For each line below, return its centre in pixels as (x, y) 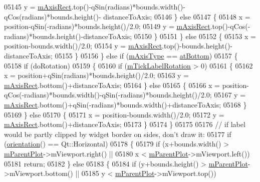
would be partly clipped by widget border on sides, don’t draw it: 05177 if (118, 134)
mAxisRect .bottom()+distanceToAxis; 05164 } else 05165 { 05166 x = (112, 85)
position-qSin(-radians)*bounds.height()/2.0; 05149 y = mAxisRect (107, 26)
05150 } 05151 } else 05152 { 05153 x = (195, 36)
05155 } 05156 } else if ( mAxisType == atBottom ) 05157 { (146, 55)
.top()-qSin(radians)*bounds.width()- (128, 6)
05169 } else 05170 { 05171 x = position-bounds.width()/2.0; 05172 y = (114, 114)
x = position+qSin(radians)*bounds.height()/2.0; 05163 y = (97, 75)
